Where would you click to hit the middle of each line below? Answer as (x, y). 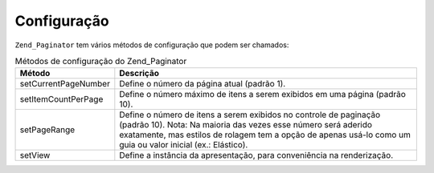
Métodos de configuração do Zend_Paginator (101, 62)
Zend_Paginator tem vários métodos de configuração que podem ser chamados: (152, 45)
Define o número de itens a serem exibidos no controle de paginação (250, 115)
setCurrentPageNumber (65, 84)
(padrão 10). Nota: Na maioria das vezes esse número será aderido (246, 125)
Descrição (139, 74)
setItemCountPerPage (61, 99)
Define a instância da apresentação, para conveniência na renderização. (256, 155)
